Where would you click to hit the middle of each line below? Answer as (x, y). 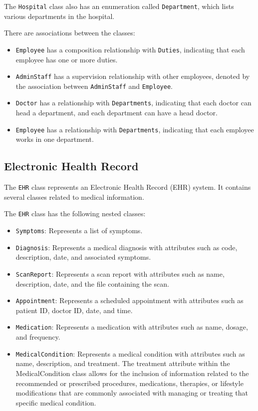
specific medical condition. (56, 402)
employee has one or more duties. (67, 59)
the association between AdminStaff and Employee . (94, 86)
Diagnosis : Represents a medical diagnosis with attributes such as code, (127, 247)
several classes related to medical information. (74, 197)
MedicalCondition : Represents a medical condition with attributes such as (130, 353)
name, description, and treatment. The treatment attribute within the (123, 363)
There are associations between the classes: (70, 33)
